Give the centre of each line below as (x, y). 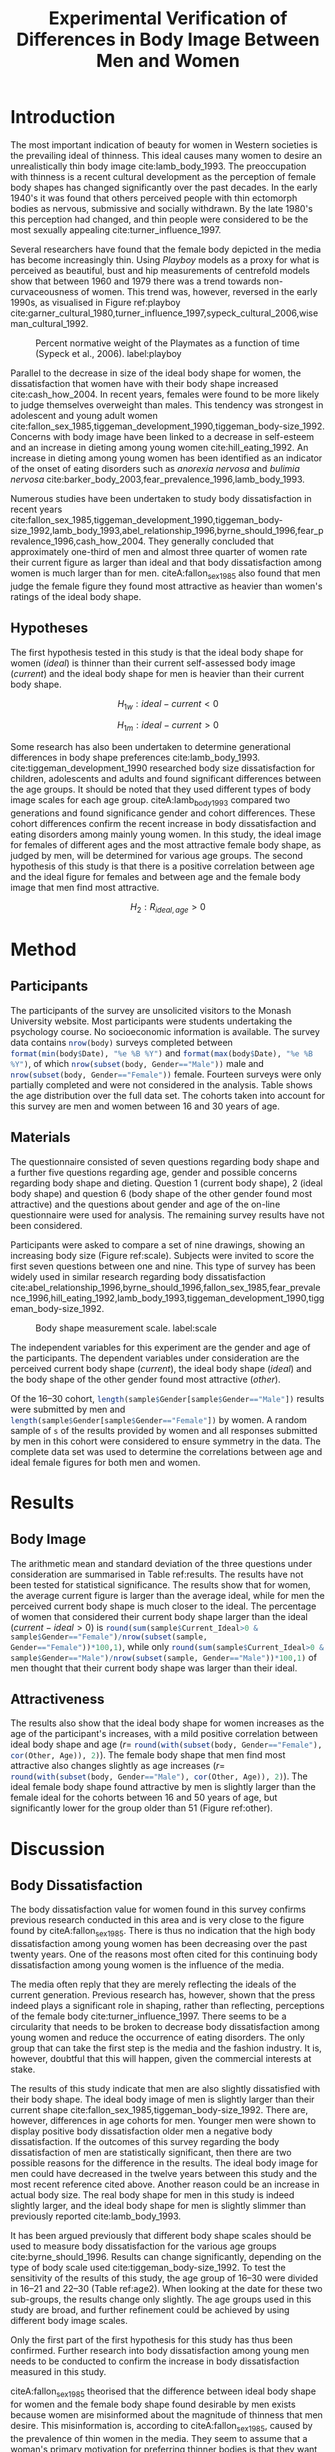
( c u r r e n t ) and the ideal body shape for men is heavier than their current (157, 673)
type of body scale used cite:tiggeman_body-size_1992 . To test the (148, 2268)
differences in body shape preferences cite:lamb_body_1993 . (135, 758)
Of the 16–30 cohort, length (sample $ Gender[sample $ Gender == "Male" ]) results (167, 1398)
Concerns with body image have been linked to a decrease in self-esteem (162, 436)
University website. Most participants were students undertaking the (151, 1021)
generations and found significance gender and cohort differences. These (163, 813)
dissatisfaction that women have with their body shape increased (144, 383)
